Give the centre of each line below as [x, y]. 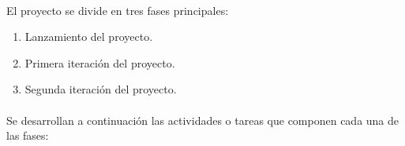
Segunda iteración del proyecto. [101, 89]
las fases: [28, 135]
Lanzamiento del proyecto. [89, 36]
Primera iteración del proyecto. [100, 62]
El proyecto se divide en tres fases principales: [118, 10]
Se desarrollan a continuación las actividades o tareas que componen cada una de [203, 120]
